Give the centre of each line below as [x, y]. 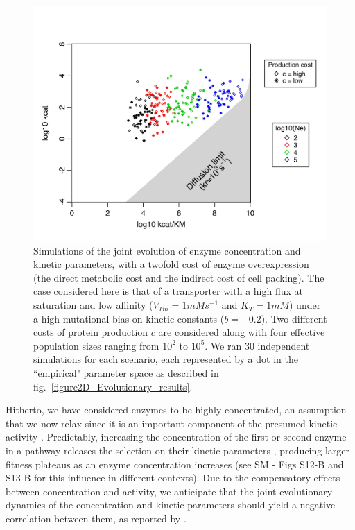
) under [305, 305]
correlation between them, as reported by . [96, 518]
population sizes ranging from [96, 345]
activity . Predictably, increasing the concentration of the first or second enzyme [176, 437]
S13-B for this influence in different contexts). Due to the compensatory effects [173, 478]
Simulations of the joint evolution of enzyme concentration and [167, 250]
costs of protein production [91, 332]
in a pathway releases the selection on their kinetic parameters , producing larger [178, 451]
